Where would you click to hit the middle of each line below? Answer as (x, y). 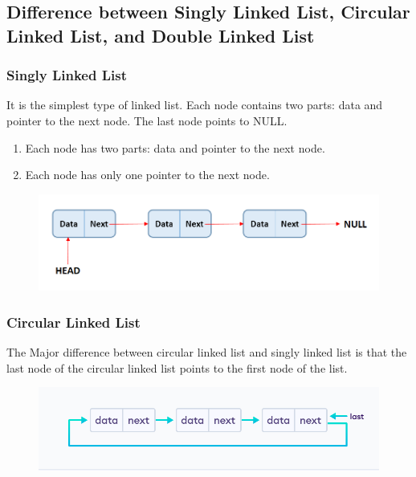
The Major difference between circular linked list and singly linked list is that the (207, 352)
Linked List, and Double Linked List (161, 35)
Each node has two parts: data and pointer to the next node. (175, 147)
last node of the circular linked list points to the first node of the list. (177, 367)
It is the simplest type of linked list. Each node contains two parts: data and (195, 105)
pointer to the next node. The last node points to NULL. (147, 120)
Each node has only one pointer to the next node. (147, 175)
